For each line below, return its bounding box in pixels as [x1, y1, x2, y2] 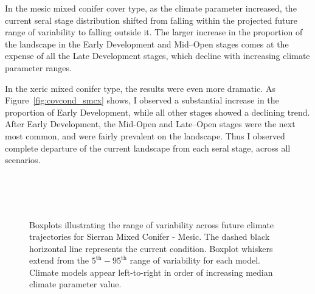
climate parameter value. [29, 278, 122, 290]
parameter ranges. [5, 61, 72, 74]
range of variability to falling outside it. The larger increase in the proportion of [5, 26, 303, 38]
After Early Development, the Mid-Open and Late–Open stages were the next [5, 117, 296, 130]
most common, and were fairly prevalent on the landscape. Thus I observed [5, 129, 285, 142]
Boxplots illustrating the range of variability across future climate [29, 218, 274, 231]
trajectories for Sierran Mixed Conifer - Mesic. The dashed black [29, 230, 270, 243]
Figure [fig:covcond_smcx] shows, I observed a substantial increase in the [5, 94, 279, 107]
